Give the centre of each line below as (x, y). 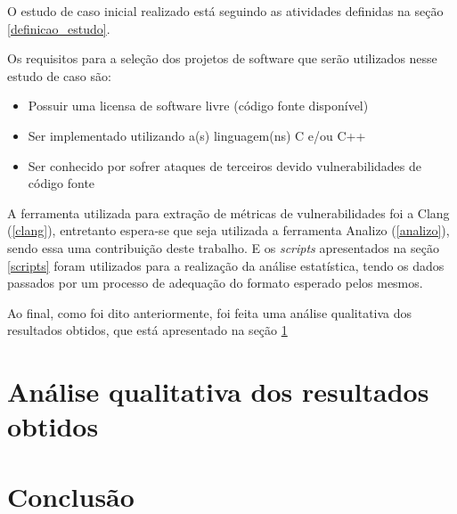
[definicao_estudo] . (59, 28)
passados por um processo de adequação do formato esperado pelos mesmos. (215, 283)
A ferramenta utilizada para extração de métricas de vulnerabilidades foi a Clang (228, 212)
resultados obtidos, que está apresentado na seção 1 (147, 330)
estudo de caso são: (59, 75)
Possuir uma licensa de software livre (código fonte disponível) (198, 106)
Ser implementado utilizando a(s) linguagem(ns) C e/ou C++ (197, 135)
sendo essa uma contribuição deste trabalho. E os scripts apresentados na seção (223, 247)
